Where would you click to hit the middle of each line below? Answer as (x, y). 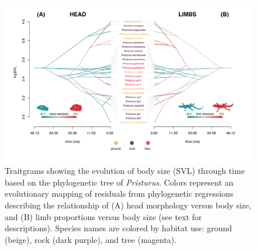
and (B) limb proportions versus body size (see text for (103, 216)
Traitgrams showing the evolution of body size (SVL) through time (125, 171)
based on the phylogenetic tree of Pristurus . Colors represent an (119, 182)
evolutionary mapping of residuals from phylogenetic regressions (119, 194)
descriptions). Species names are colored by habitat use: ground (119, 228)
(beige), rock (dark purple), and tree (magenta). (91, 239)
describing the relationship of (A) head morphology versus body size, (128, 205)
